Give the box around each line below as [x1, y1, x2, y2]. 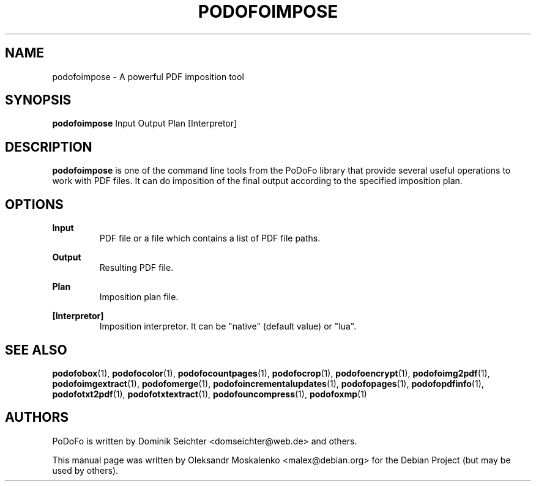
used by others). [52, 465, 119, 476]
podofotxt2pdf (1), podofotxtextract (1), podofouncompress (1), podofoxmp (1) [52, 388, 367, 399]
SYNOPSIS [5, 92, 72, 108]
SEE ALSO [5, 342, 67, 358]
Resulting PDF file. [99, 262, 174, 273]
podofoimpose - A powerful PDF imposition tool [52, 71, 244, 82]
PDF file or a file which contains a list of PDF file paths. [99, 233, 321, 244]
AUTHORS [5, 410, 69, 425]
